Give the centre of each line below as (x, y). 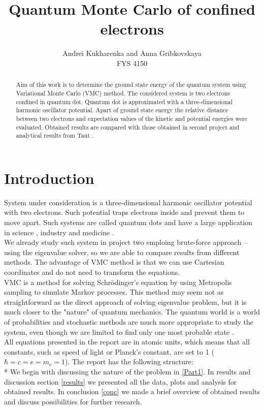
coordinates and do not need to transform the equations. (92, 272)
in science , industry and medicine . (59, 232)
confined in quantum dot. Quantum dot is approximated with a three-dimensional (124, 101)
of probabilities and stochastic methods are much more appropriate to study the (129, 321)
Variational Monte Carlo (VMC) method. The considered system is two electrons (123, 93)
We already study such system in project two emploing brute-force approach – (126, 242)
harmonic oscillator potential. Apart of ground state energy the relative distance (122, 110)
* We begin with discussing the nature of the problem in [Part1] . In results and (127, 371)
